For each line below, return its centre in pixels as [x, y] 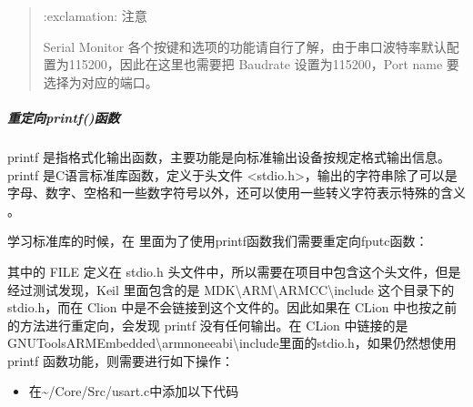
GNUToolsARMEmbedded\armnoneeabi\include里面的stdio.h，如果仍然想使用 [232, 343]
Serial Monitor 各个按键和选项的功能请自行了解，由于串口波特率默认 [245, 46]
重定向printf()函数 [64, 117]
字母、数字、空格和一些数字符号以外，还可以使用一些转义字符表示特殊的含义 [236, 193]
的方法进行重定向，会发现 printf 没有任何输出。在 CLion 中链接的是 [208, 325]
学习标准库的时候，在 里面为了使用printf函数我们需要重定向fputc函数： [218, 241]
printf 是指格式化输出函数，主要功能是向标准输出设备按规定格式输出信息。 [229, 156]
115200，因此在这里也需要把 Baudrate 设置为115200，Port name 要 [264, 64]
